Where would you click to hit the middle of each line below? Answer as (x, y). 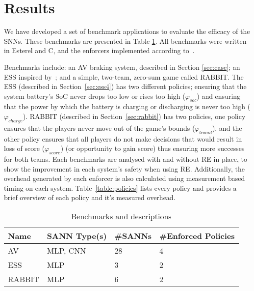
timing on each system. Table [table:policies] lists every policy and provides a (120, 188)
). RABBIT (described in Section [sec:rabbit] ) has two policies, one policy (134, 116)
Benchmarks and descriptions (121, 216)
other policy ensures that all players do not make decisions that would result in (123, 138)
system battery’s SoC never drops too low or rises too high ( (95, 96)
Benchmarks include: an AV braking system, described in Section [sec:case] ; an (122, 67)
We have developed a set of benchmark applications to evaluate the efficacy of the (127, 31)
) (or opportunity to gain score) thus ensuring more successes (152, 148)
